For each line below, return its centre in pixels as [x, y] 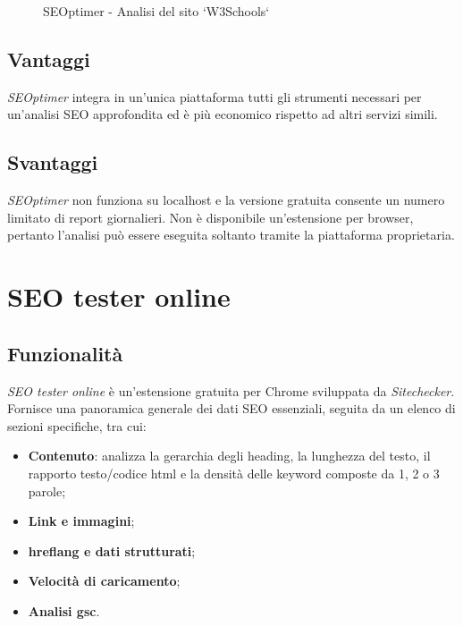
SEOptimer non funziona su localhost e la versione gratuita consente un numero [226, 200]
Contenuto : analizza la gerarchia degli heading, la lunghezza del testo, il [229, 456]
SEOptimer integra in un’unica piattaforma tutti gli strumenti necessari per [215, 96]
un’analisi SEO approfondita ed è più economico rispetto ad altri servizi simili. [223, 114]
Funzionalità [65, 353]
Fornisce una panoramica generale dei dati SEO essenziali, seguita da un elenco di [231, 408]
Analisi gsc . [64, 610]
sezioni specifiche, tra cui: [77, 425]
